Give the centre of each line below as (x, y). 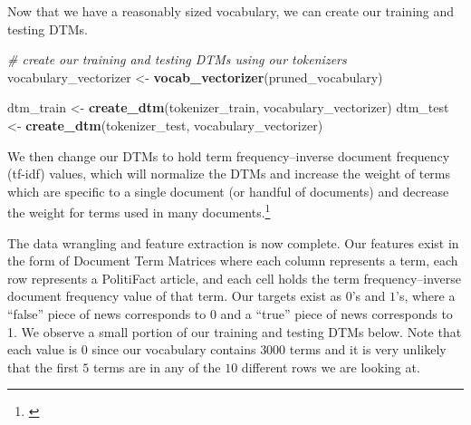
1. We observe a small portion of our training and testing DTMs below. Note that (235, 331)
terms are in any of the (157, 367)
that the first (43, 367)
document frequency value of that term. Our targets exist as (175, 296)
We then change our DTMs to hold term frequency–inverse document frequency (229, 155)
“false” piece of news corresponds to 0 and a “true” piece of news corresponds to (230, 313)
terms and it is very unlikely (368, 349)
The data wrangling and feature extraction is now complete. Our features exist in (233, 242)
